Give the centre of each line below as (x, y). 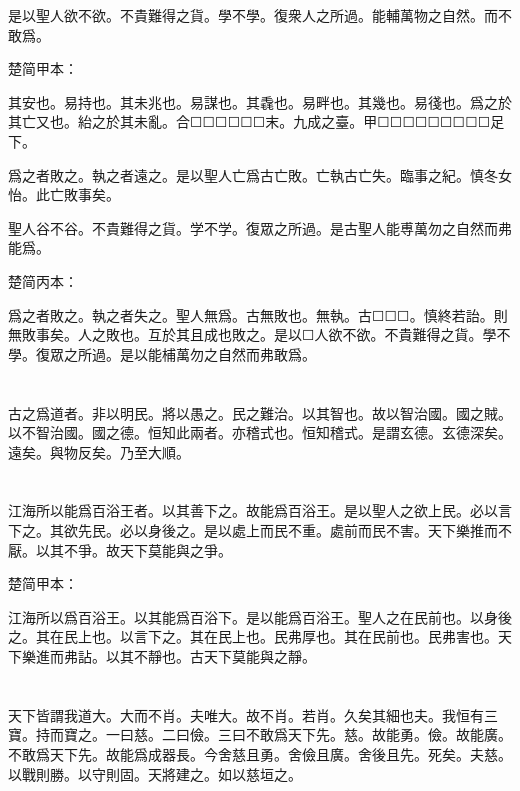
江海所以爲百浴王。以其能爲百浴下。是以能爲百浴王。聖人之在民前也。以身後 (260, 616)
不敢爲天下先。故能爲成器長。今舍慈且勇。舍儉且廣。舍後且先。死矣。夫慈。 (260, 754)
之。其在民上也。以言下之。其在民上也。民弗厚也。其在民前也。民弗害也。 (253, 636)
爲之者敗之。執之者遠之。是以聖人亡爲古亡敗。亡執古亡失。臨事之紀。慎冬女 (260, 174)
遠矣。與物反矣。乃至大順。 (99, 451)
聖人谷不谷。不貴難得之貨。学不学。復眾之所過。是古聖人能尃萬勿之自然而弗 (260, 227)
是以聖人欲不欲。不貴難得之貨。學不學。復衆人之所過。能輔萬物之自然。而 (253, 15)
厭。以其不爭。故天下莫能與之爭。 (120, 549)
